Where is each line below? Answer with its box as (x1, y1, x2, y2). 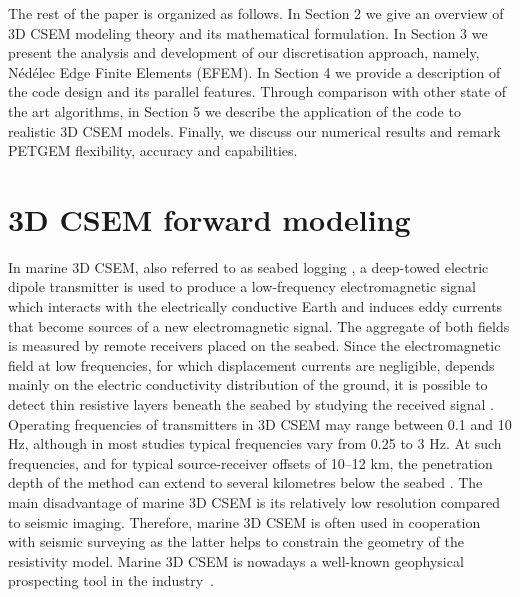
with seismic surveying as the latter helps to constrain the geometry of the (8, 531, 464, 552)
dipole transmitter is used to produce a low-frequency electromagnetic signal (8, 276, 476, 297)
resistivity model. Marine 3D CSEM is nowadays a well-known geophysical (8, 550, 464, 571)
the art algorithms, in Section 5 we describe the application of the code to (8, 100, 461, 121)
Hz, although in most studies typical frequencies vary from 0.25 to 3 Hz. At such (8, 433, 502, 454)
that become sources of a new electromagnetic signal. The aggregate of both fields (8, 315, 510, 336)
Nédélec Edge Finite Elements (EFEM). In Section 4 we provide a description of (8, 61, 501, 82)
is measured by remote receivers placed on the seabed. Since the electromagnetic (8, 335, 501, 356)
